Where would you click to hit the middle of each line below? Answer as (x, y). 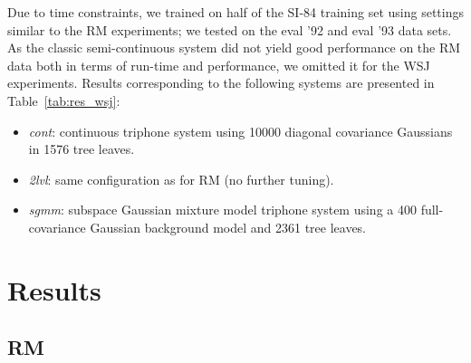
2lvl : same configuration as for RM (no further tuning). (181, 179)
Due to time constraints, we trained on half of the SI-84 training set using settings (235, 12)
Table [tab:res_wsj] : (64, 100)
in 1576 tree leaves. (82, 149)
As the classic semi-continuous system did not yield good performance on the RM (234, 48)
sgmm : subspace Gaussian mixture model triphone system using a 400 (222, 210)
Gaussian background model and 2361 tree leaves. (228, 227)
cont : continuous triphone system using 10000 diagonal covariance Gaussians (240, 131)
